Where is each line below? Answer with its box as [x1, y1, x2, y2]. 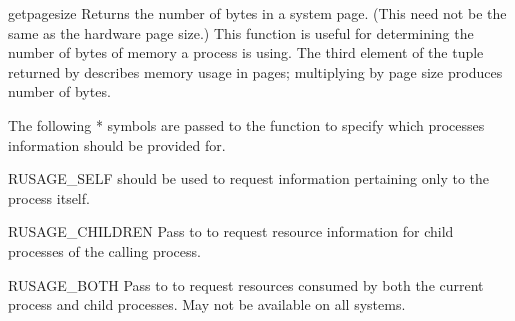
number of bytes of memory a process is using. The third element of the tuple [8, 42, 484, 63]
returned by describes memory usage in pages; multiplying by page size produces [8, 61, 503, 82]
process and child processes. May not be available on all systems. [8, 294, 406, 315]
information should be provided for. [8, 134, 226, 155]
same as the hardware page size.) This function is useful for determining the [8, 22, 474, 43]
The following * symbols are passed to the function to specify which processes [8, 114, 485, 135]
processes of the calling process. [8, 240, 201, 261]
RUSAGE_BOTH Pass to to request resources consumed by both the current [8, 274, 484, 295]
